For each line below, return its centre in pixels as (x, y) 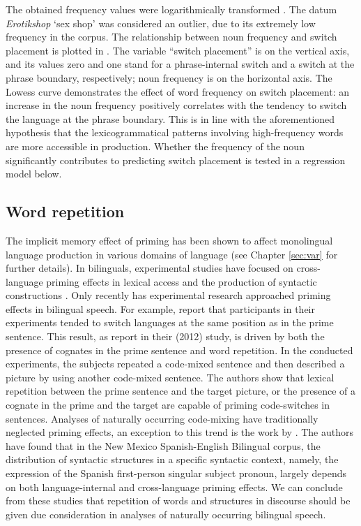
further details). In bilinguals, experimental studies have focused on (149, 268)
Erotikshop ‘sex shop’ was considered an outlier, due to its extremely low (161, 23)
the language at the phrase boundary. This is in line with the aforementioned (170, 118)
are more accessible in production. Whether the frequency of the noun (155, 146)
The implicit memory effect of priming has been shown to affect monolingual (169, 240)
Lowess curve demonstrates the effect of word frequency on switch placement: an (177, 91)
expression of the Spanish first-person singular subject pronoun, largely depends (176, 473)
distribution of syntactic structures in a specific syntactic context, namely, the (172, 459)
